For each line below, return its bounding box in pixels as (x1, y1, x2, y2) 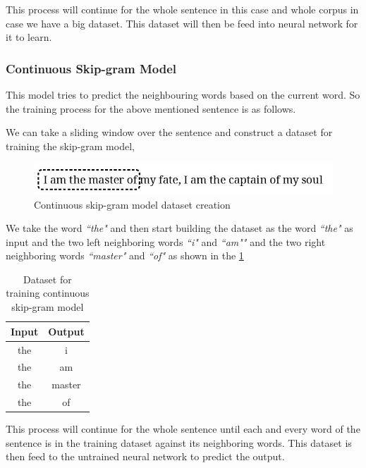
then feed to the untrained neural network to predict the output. (6, 449, 285, 464)
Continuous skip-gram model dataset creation (34, 197, 231, 211)
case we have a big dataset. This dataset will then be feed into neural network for (6, 16, 358, 30)
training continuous (6, 285, 90, 300)
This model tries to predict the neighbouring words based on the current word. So (6, 87, 360, 101)
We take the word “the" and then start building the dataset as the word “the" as (6, 221, 353, 235)
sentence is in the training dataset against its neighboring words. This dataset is (6, 435, 352, 450)
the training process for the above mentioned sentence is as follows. (6, 101, 296, 116)
